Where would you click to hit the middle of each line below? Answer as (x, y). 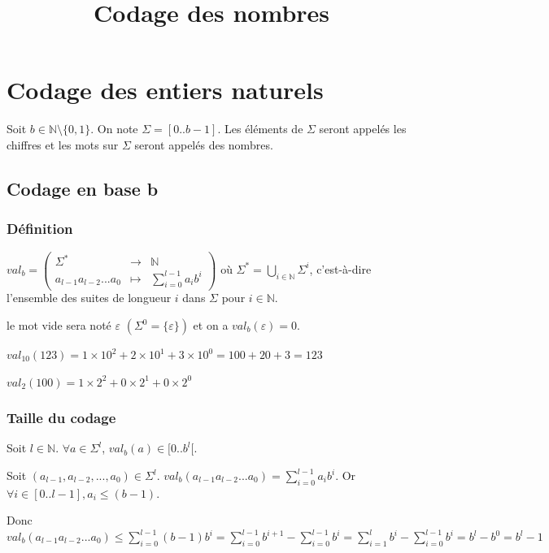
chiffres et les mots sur (63, 144)
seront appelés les (363, 129)
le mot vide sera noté (59, 325)
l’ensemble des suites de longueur (89, 298)
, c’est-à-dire (340, 268)
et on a (211, 325)
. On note (114, 129)
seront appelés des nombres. (204, 144)
